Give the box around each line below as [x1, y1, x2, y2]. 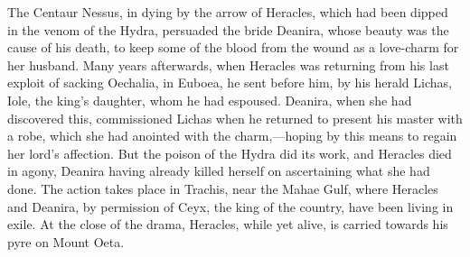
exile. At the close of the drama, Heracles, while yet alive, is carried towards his [7, 215, 448, 234]
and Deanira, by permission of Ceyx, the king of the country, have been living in [7, 197, 454, 216]
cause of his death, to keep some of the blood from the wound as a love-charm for [7, 38, 459, 57]
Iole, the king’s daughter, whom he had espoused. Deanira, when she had [7, 90, 412, 109]
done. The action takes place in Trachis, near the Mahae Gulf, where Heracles [7, 179, 438, 197]
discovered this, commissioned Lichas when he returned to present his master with [7, 108, 463, 127]
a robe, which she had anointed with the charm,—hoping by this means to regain [7, 126, 457, 145]
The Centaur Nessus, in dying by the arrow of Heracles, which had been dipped [7, 3, 448, 21]
